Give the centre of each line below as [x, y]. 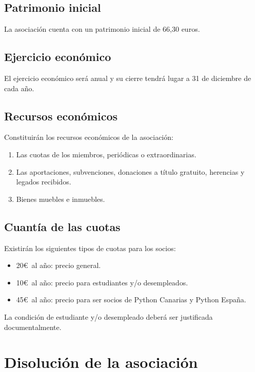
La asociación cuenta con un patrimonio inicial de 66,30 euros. [102, 29]
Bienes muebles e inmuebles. [61, 199]
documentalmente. [33, 327]
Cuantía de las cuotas [62, 226]
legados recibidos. [44, 182]
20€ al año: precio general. [58, 265]
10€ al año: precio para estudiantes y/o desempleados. [102, 282]
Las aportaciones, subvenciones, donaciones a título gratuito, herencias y [130, 171]
